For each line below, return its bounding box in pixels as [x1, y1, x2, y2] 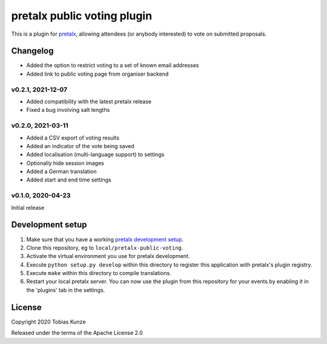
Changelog [11, 46, 54, 56]
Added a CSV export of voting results [26, 134, 120, 141]
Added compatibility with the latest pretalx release [26, 97, 151, 105]
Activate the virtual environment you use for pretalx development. [26, 253, 190, 260]
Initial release [11, 204, 45, 211]
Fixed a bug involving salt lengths [26, 106, 110, 114]
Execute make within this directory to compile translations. [26, 270, 172, 277]
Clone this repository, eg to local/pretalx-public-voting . [26, 244, 183, 251]
